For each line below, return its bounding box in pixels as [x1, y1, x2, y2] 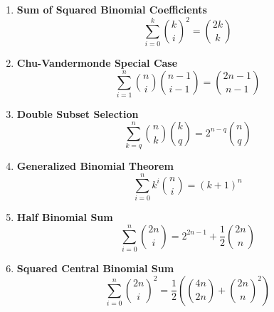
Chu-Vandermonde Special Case [16, 55, 178, 70]
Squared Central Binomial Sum [16, 260, 174, 275]
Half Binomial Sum [16, 209, 113, 224]
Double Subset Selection [16, 107, 139, 122]
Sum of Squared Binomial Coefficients [16, 2, 207, 16]
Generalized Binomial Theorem [16, 158, 174, 173]
